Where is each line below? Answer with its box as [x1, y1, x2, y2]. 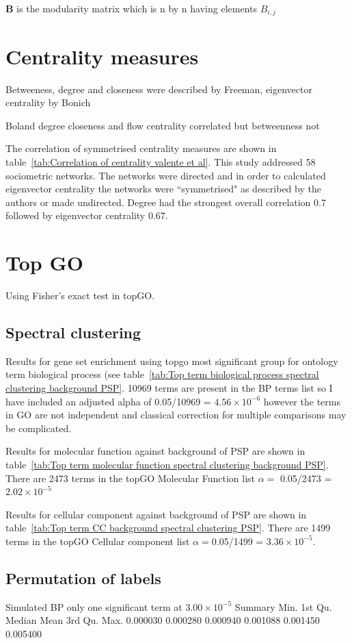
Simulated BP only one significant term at [5, 599, 182, 614]
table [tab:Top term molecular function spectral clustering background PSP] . [5, 457, 329, 471]
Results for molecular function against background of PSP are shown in [5, 444, 306, 458]
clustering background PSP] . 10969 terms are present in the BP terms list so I [5, 381, 333, 395]
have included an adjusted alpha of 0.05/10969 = [5, 394, 211, 408]
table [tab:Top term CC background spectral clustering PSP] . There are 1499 [5, 520, 331, 535]
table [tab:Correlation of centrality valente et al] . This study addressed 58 [5, 154, 316, 168]
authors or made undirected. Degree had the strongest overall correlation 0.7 [5, 194, 326, 209]
